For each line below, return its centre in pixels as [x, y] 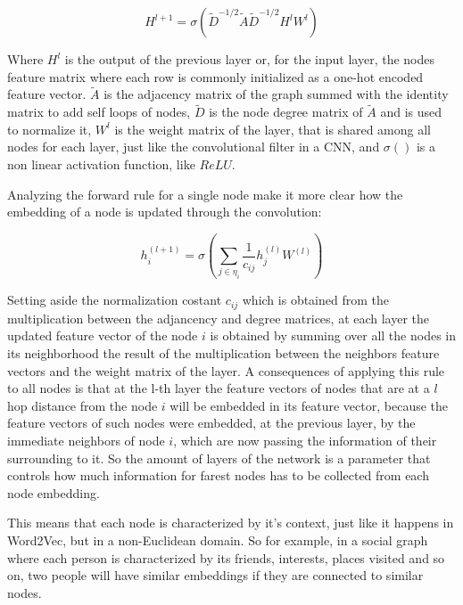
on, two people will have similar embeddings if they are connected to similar [215, 575]
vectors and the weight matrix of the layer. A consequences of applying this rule [226, 370]
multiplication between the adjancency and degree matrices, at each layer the [219, 318]
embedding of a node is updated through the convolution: [165, 212]
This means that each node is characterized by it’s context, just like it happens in [231, 523]
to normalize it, [50, 129]
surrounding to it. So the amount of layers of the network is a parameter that [219, 458]
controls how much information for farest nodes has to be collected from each [218, 475]
